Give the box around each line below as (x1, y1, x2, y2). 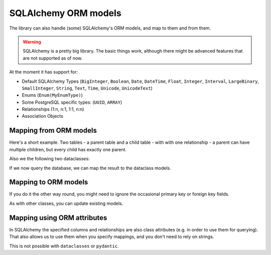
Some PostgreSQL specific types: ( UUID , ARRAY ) (22, 99, 122, 105)
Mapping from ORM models (9, 126, 97, 135)
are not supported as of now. (23, 55, 83, 61)
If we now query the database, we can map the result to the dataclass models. (9, 165, 172, 171)
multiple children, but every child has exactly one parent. (9, 146, 127, 152)
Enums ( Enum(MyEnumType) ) (22, 92, 83, 98)
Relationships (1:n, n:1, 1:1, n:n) (22, 106, 84, 112)
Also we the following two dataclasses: (9, 156, 90, 162)
